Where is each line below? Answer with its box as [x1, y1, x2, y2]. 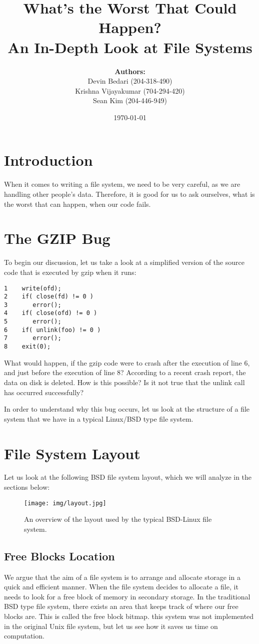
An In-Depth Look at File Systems [7, 37, 252, 57]
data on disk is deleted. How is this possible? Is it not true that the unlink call [4, 377, 245, 387]
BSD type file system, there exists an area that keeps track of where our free [4, 601, 238, 611]
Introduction [4, 150, 93, 170]
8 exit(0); [4, 343, 51, 351]
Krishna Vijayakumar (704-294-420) [75, 85, 185, 96]
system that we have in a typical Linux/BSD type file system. [4, 413, 193, 424]
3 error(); [4, 301, 61, 308]
